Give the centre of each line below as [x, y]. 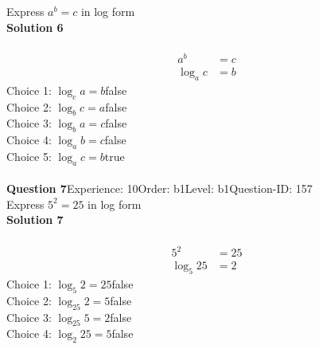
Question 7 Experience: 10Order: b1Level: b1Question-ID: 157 [159, 188]
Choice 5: [29, 156]
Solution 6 [35, 27]
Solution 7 [35, 220]
